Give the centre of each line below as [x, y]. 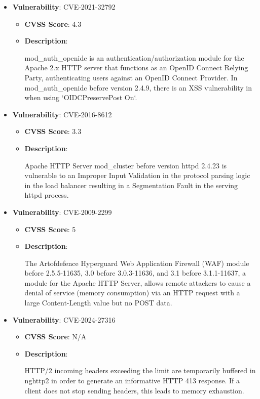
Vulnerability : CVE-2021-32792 [64, 7]
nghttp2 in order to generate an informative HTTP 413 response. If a [132, 381]
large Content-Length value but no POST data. [98, 303]
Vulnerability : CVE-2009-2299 [62, 212]
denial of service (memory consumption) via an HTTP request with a [132, 293]
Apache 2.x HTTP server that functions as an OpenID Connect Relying [136, 68]
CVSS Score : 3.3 [53, 131]
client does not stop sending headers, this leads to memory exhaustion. [134, 390]
